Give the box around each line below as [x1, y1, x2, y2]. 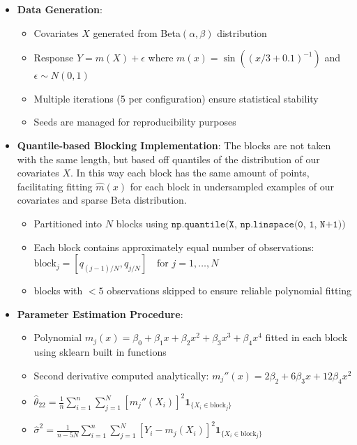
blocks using [116, 216, 169, 230]
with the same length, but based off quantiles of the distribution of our [17, 151, 320, 166]
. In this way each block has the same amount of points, [70, 165, 310, 180]
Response [33, 50, 74, 65]
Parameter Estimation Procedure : [17, 306, 183, 321]
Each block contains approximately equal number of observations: [33, 239, 314, 254]
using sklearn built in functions [33, 345, 167, 359]
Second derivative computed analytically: [33, 368, 209, 382]
